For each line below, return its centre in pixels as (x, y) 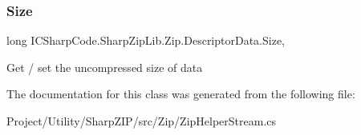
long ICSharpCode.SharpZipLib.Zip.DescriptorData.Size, (146, 40)
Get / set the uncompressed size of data (105, 67)
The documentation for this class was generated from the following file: (181, 94)
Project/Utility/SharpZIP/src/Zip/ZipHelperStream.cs (142, 121)
